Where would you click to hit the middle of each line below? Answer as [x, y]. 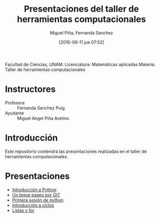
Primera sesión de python [38, 200]
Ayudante [15, 113]
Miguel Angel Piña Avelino [43, 118]
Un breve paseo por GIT [36, 195]
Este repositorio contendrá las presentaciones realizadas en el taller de [76, 151]
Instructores [30, 89]
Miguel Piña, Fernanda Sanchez [81, 33]
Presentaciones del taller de [81, 9]
